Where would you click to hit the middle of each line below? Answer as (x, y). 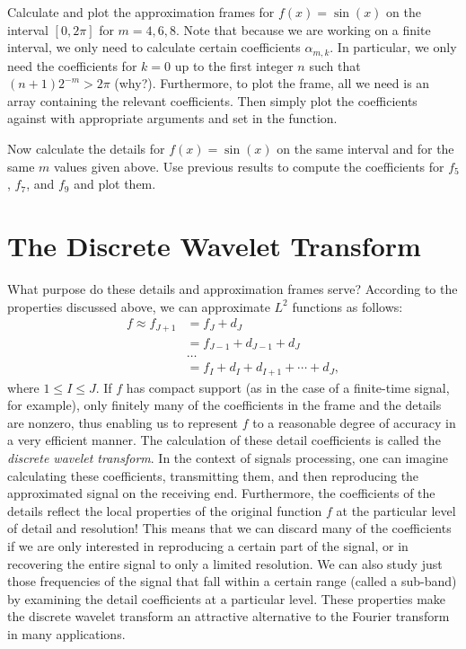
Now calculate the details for (86, 149)
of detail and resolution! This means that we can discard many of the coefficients (229, 528)
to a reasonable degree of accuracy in (354, 422)
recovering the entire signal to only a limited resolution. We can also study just (225, 563)
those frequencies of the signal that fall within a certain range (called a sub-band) (232, 581)
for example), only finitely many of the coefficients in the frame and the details (224, 405)
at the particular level (396, 510)
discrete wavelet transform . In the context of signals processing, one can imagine (228, 457)
